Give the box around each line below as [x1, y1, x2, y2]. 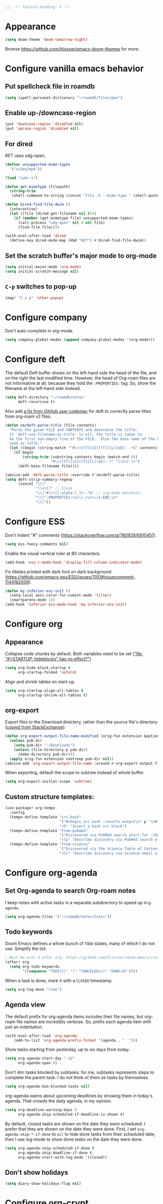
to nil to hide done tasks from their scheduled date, [51, 1131, 156, 1137]
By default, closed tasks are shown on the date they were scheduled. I [5, 1121, 146, 1126]
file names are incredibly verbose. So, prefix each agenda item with [16, 1019, 151, 1025]
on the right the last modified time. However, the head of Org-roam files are [5, 375, 156, 381]
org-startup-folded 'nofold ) [17, 670, 77, 675]
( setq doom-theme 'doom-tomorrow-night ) [5, 37, 88, 42]
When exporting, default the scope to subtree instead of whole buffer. [5, 770, 145, 776]
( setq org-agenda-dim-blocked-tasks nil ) [5, 1084, 90, 1089]
